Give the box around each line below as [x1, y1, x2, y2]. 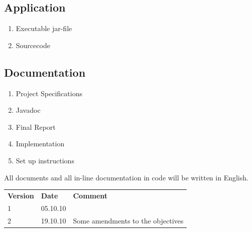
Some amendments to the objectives [73, 215, 184, 225]
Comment [73, 190, 108, 200]
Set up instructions [16, 155, 74, 165]
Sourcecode [16, 40, 50, 50]
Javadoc [16, 105, 41, 115]
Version [8, 190, 34, 200]
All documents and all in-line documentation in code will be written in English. [4, 172, 248, 182]
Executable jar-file [16, 23, 72, 34]
